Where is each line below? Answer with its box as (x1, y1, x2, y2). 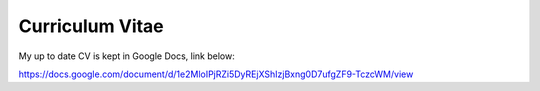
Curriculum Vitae (18, 15, 164, 37)
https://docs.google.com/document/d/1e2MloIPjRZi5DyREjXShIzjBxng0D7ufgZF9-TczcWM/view (18, 68, 414, 80)
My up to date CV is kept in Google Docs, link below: (18, 50, 235, 62)
